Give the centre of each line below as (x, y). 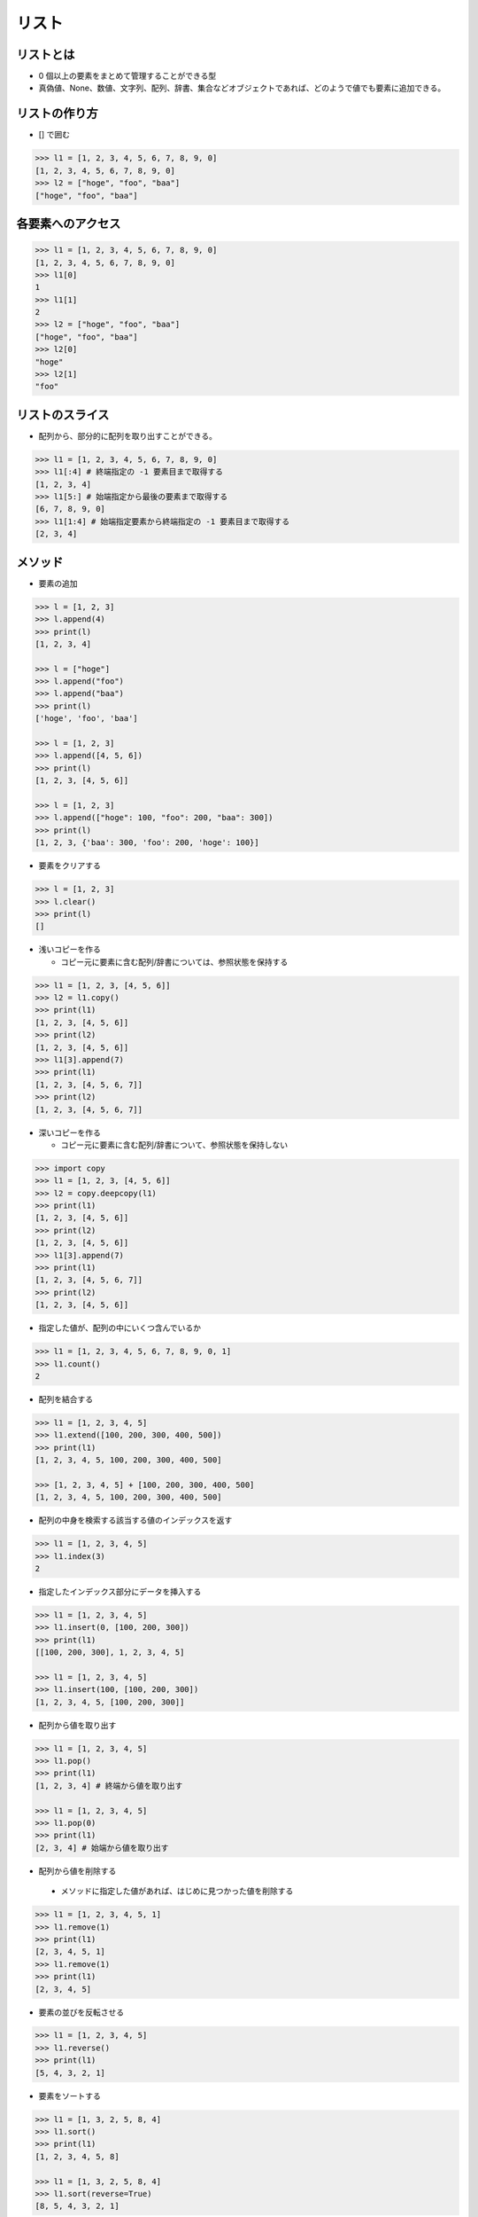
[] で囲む (54, 135)
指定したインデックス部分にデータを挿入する (120, 1591)
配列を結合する (66, 1399)
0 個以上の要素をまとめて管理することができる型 (127, 76)
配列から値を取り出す (77, 1725)
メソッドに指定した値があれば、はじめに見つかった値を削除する (177, 1891)
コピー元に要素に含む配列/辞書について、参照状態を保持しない (174, 1145)
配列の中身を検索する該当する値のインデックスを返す (135, 1520)
